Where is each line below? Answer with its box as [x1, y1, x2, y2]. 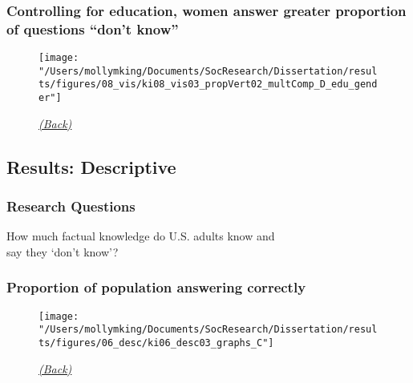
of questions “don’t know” [6, 18, 179, 38]
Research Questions [6, 196, 136, 216]
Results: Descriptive [6, 154, 176, 179]
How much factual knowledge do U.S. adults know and [6, 228, 275, 244]
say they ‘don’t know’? [6, 243, 119, 260]
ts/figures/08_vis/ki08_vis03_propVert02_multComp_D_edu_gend [38, 79, 378, 91]
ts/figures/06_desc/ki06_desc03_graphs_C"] [38, 337, 274, 349]
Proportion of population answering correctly [6, 277, 306, 297]
